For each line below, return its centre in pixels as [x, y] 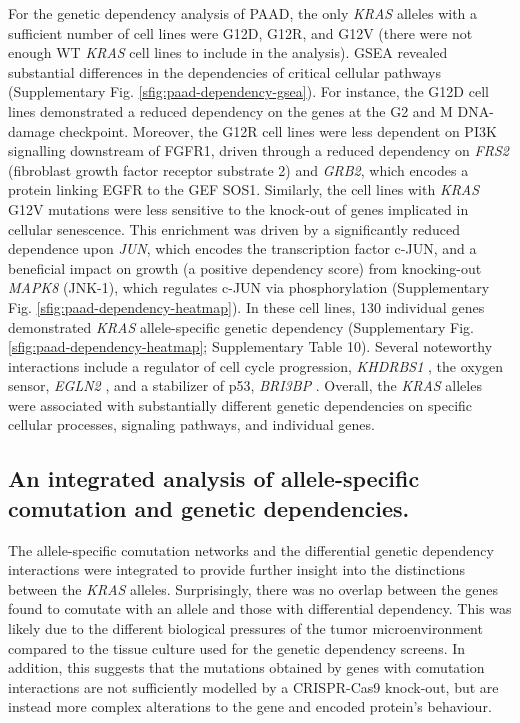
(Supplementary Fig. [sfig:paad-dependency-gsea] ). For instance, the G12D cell [248, 91]
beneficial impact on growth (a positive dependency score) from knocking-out [245, 267]
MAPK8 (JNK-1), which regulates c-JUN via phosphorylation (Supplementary [249, 287]
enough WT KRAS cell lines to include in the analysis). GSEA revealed [228, 52]
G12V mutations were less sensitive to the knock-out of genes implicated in [238, 208]
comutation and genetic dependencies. [209, 507]
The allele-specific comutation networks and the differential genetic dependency [251, 549]
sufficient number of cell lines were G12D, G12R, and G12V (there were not [240, 32]
